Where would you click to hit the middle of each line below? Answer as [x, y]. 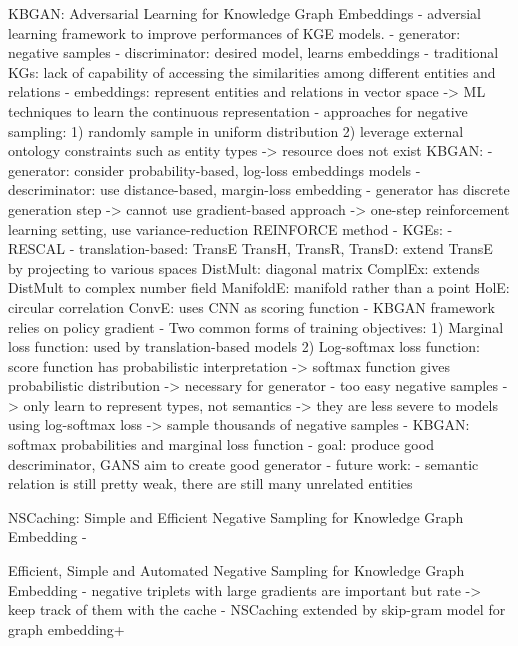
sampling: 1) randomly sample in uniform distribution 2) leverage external [236, 130]
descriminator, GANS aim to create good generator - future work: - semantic [243, 463]
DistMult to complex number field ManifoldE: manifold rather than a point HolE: [259, 287]
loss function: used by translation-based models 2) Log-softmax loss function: [244, 346]
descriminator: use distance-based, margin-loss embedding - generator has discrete [259, 189]
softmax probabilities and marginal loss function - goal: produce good [221, 444]
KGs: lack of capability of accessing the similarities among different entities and [252, 71]
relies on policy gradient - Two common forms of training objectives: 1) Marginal [256, 326]
